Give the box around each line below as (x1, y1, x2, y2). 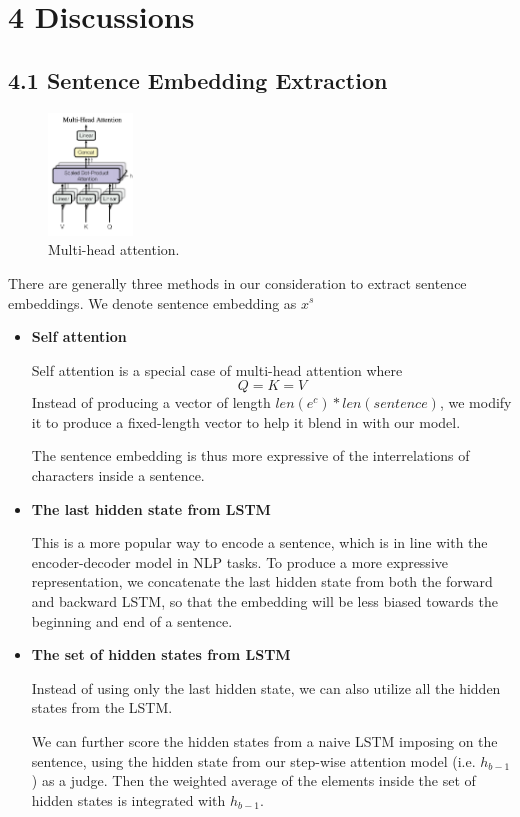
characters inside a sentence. (31, 465, 205, 486)
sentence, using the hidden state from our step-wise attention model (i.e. (31, 750, 476, 771)
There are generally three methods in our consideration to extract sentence (8, 272, 467, 293)
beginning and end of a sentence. (31, 610, 233, 631)
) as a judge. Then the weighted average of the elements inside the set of (31, 770, 476, 791)
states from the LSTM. (31, 697, 173, 718)
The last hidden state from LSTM (31, 498, 271, 519)
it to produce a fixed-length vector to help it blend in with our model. (31, 411, 461, 432)
